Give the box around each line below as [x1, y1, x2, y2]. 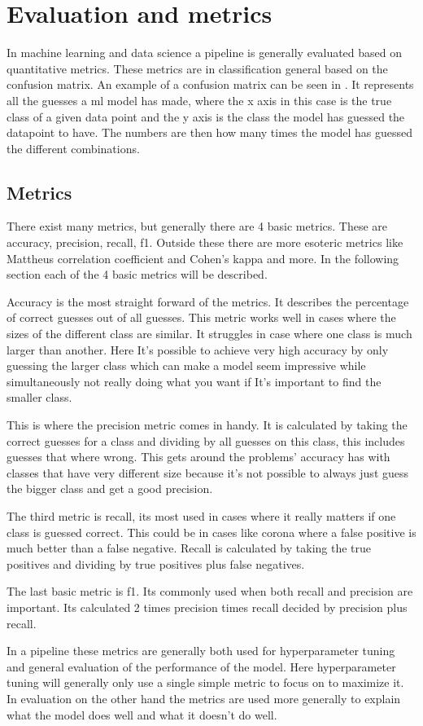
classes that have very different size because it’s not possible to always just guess [7, 464, 409, 481]
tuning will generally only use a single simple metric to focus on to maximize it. [7, 674, 404, 691]
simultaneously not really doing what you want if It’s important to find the [7, 372, 382, 389]
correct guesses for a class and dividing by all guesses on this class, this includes [7, 432, 405, 449]
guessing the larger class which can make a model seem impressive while [7, 357, 366, 374]
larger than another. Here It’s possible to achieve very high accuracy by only [7, 341, 389, 358]
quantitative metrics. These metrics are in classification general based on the [7, 59, 388, 77]
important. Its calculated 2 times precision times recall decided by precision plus [7, 598, 408, 615]
